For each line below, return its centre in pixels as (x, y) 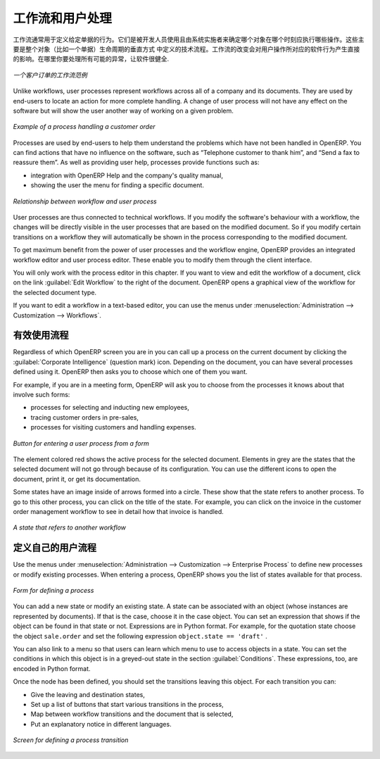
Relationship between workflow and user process (85, 201)
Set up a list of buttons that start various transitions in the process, (127, 704)
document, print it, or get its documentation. (77, 479)
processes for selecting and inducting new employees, (110, 408)
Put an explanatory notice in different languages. (101, 724)
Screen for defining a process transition (71, 740)
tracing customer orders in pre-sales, (84, 417)
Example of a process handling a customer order (84, 127)
